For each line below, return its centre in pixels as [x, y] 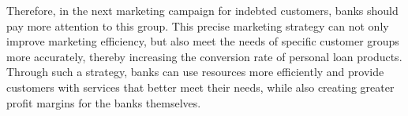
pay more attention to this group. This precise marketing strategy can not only [198, 25]
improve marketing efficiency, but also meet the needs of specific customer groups [203, 41]
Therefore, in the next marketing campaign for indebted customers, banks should [202, 10]
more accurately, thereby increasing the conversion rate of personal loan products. [204, 56]
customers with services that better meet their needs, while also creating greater [200, 87]
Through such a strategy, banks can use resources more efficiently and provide [195, 72]
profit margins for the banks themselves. [104, 102]
